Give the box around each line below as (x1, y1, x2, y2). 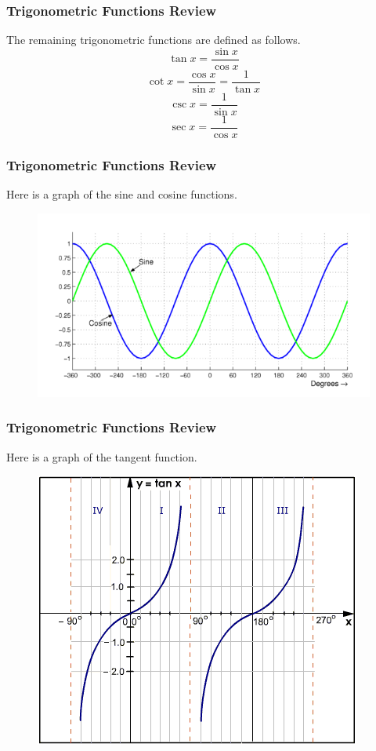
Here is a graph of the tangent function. (6, 448, 197, 465)
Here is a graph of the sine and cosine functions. (6, 186, 237, 202)
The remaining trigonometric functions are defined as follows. (6, 31, 301, 48)
